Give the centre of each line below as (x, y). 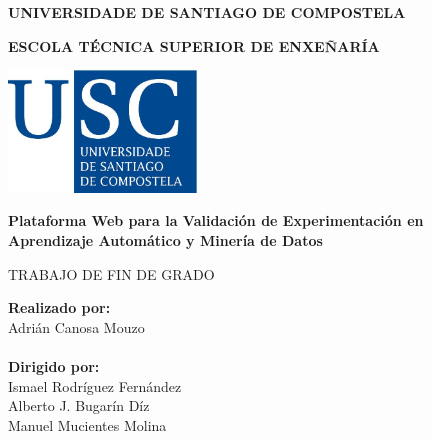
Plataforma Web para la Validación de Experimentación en (216, 220)
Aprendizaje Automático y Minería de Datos (165, 240)
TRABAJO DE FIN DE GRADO (111, 273)
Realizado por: (59, 307)
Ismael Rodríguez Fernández (95, 385)
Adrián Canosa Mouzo (76, 326)
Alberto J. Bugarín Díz (79, 405)
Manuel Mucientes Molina (87, 424)
